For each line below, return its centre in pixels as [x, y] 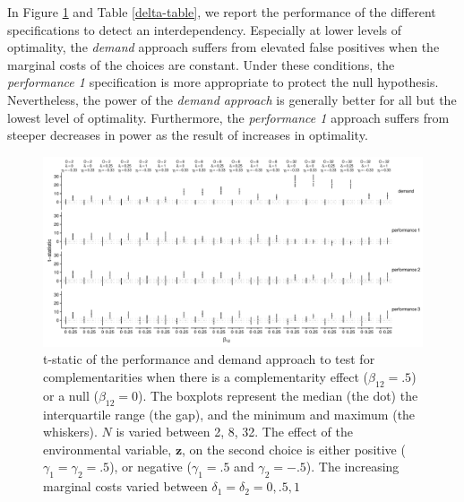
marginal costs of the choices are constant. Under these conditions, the [201, 64]
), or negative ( [150, 467]
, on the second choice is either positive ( [294, 449]
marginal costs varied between [125, 486]
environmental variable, [107, 449]
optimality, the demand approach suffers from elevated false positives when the [223, 47]
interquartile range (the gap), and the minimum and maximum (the [229, 414]
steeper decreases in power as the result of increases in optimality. [188, 135]
